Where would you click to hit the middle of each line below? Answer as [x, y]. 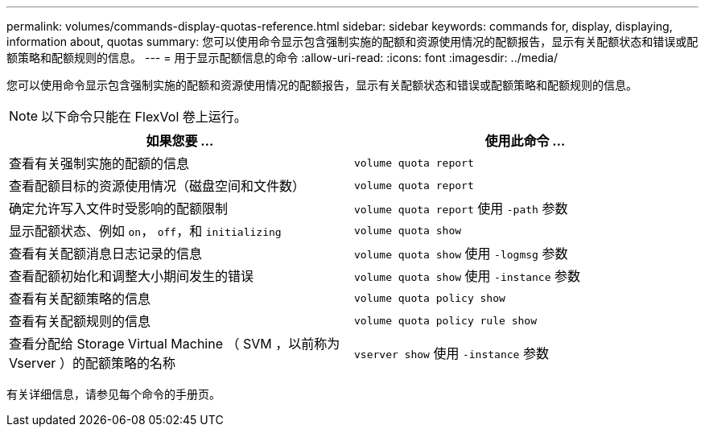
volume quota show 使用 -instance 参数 [468, 276]
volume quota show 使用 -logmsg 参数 [461, 254]
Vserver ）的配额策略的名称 [92, 363]
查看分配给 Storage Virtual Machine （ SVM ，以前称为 [175, 344]
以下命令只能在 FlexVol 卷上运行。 [144, 117]
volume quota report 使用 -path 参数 [461, 208]
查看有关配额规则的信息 [80, 321]
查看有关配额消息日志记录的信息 [106, 254]
